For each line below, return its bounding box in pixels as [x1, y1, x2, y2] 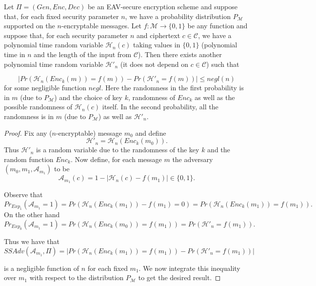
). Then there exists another [138, 49, 222, 59]
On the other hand [4, 209, 60, 220]
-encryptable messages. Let [61, 20, 141, 31]
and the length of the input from [34, 49, 132, 59]
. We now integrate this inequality [138, 263, 240, 273]
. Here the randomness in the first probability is [101, 82, 244, 93]
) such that [206, 59, 239, 69]
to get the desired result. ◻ [138, 272, 221, 283]
